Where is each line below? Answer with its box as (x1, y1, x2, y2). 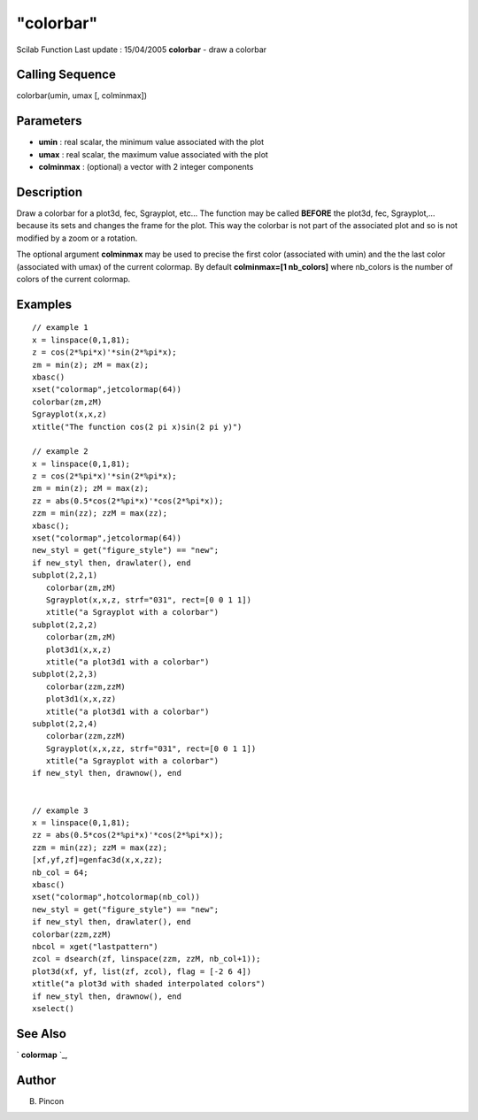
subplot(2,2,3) (32, 669, 98, 679)
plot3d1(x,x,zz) (45, 694, 117, 704)
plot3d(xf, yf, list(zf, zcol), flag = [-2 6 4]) (32, 966, 252, 977)
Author (16, 1072, 57, 1087)
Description (16, 184, 83, 199)
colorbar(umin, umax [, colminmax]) (16, 90, 148, 101)
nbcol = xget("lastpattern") (32, 941, 158, 951)
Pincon (38, 1095, 65, 1106)
